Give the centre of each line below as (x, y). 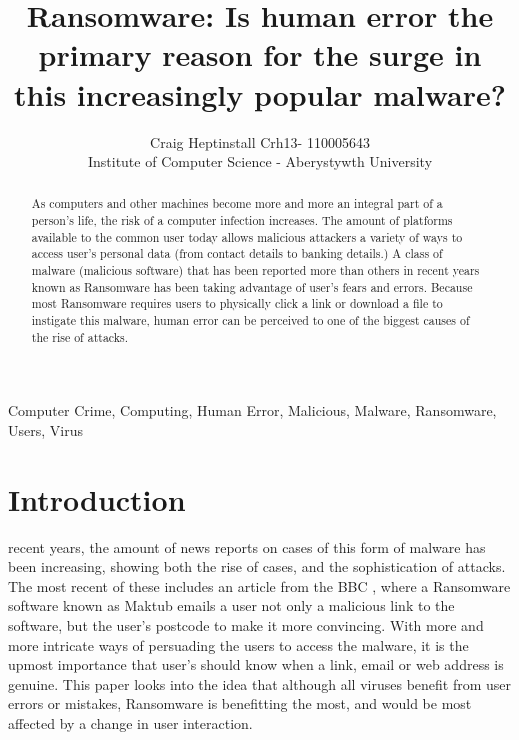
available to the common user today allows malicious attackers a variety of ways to (247, 236)
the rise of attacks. (80, 336)
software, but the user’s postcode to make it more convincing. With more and (246, 625)
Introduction (97, 498)
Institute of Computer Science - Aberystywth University (260, 161)
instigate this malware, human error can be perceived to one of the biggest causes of (250, 320)
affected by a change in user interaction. (130, 723)
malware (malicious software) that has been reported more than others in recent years (255, 270)
